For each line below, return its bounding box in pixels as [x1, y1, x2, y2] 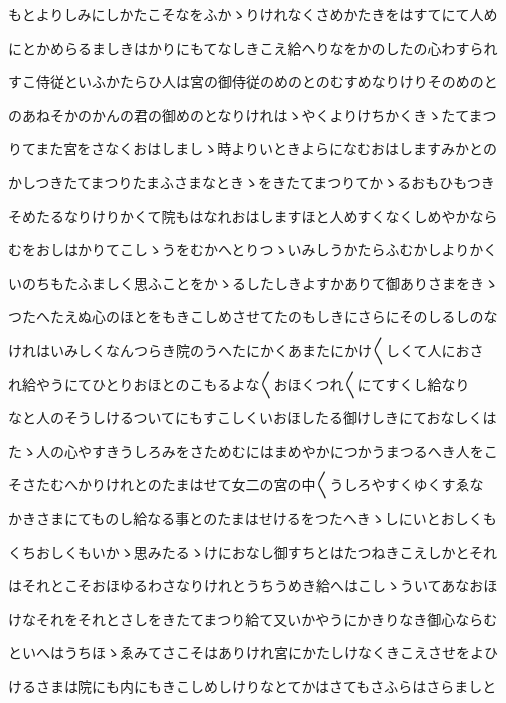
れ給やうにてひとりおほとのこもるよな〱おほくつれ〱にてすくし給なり [8, 373, 470, 394]
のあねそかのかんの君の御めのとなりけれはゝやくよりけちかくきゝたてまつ [8, 104, 497, 125]
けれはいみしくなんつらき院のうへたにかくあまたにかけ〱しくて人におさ [8, 339, 484, 360]
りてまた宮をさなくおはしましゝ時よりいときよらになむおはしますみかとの [8, 138, 497, 159]
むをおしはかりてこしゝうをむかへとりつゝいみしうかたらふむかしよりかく [8, 239, 498, 260]
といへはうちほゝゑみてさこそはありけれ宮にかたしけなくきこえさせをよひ [8, 642, 498, 663]
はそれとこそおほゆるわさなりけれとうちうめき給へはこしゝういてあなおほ [8, 575, 498, 596]
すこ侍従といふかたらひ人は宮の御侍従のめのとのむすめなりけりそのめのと [8, 71, 498, 92]
